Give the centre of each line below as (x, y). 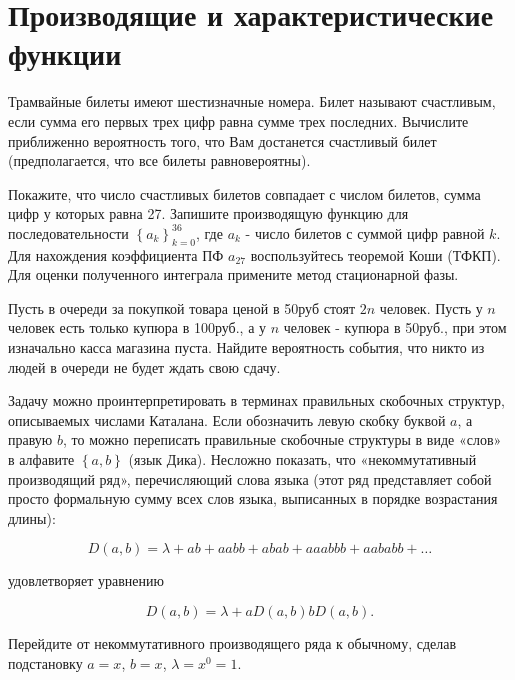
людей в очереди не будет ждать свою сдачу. (144, 366)
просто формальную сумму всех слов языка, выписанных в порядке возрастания (253, 498)
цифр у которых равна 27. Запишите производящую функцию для (208, 213)
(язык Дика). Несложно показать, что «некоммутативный (302, 459)
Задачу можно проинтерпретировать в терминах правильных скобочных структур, (256, 400)
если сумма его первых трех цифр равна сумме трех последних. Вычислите (238, 120)
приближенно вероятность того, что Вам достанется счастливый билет (222, 140)
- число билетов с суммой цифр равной (365, 232)
